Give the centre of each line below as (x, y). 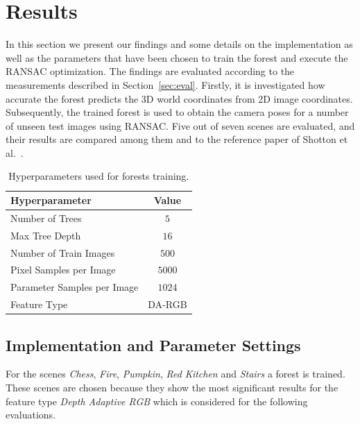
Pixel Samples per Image (63, 270)
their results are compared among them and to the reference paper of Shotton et (177, 139)
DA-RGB (168, 304)
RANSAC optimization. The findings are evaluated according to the (150, 71)
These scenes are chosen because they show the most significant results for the (172, 388)
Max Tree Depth (46, 235)
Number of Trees (46, 218)
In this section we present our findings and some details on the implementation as (179, 44)
